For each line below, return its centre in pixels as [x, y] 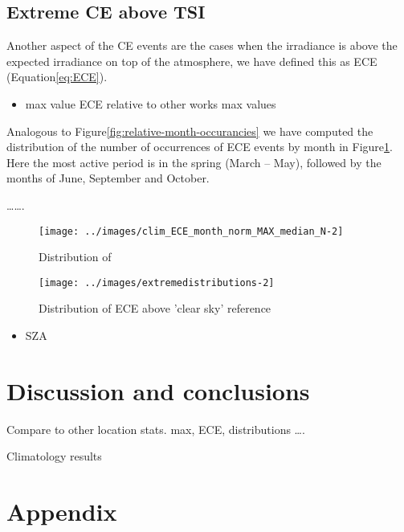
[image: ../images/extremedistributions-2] [157, 282]
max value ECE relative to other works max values [151, 103]
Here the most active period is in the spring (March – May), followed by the [194, 162]
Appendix [62, 512]
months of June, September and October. [108, 178]
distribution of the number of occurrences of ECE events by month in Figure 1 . [200, 147]
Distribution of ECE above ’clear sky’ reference [155, 308]
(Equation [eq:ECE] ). [57, 77]
